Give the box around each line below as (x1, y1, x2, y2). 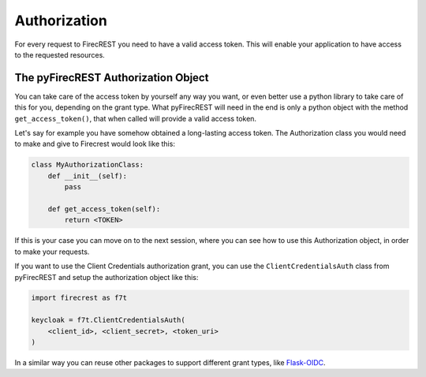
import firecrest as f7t (31, 293, 128, 303)
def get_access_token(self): (47, 204, 161, 213)
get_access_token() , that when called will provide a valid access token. (14, 114, 256, 123)
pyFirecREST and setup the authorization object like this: (14, 272, 199, 282)
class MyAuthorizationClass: (31, 160, 144, 170)
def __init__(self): (47, 171, 128, 181)
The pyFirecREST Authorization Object (14, 71, 209, 84)
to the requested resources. (14, 50, 106, 59)
